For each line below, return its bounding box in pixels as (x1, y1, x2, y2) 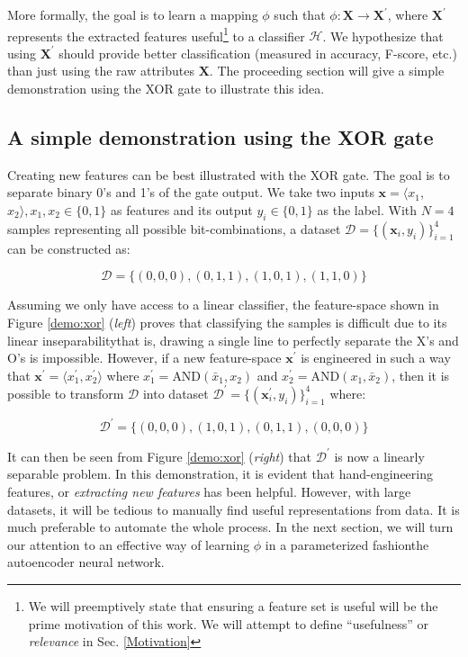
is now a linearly (334, 446, 425, 465)
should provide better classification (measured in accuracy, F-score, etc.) (58, 43, 457, 62)
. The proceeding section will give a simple (209, 61, 445, 80)
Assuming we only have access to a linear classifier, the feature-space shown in (7, 295, 439, 314)
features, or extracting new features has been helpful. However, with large (7, 482, 411, 501)
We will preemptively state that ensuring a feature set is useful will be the (28, 597, 438, 616)
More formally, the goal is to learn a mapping (7, 5, 258, 23)
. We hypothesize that (322, 26, 444, 45)
